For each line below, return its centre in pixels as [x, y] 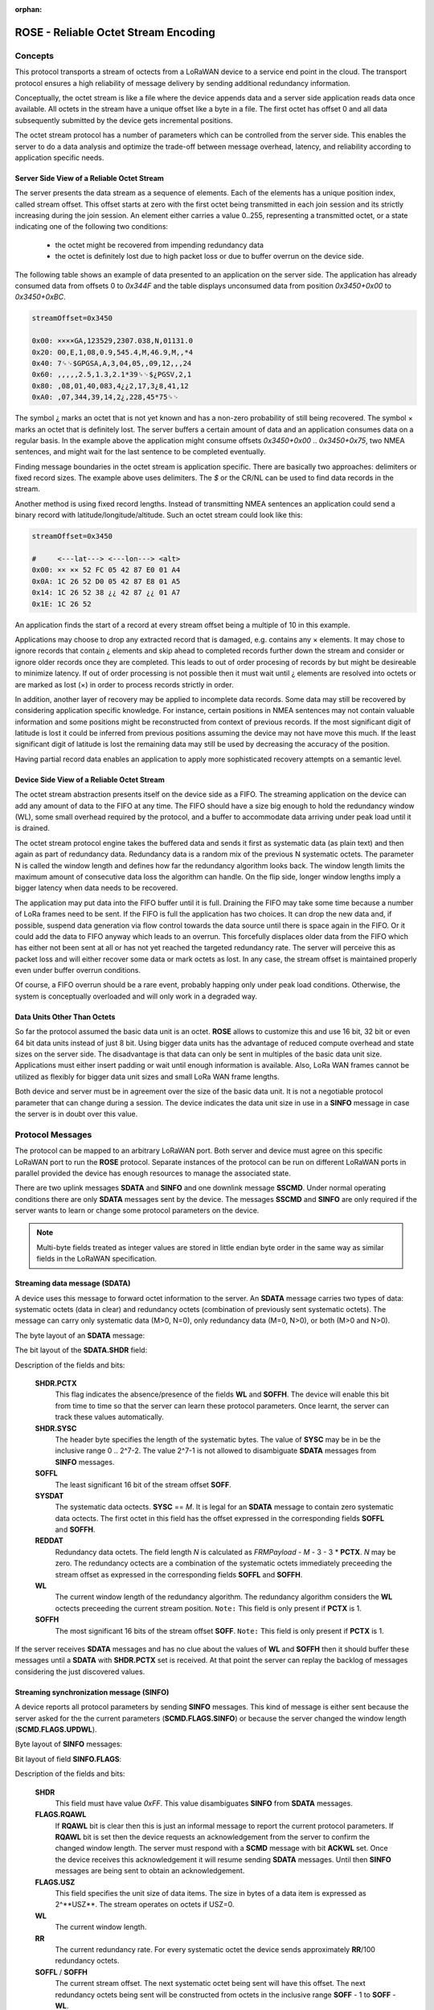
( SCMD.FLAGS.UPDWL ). [56, 1729]
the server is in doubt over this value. [76, 1114]
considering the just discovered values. [80, 1672]
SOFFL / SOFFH [61, 1972]
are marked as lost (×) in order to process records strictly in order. [124, 684]
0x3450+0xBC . [40, 297]
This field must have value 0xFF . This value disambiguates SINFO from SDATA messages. [204, 1803]
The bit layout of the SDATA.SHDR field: [81, 1350]
